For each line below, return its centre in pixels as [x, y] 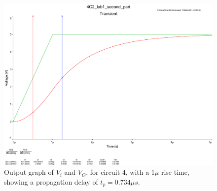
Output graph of [29, 172]
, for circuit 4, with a [118, 172]
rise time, [175, 172]
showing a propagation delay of [51, 181]
